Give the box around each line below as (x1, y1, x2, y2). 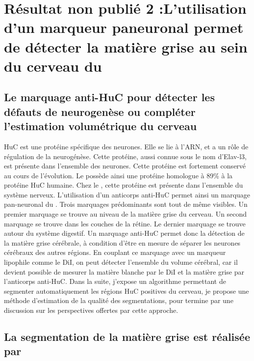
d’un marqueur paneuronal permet (4, 17, 244, 37)
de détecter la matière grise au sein (4, 36, 248, 56)
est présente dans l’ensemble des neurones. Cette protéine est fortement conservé (4, 161, 246, 171)
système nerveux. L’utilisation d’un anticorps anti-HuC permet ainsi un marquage (4, 189, 251, 199)
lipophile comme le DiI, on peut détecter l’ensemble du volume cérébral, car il (4, 257, 238, 267)
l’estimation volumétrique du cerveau (4, 118, 197, 134)
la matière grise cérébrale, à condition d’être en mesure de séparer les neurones (4, 237, 241, 248)
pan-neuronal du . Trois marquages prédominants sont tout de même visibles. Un (4, 199, 248, 209)
